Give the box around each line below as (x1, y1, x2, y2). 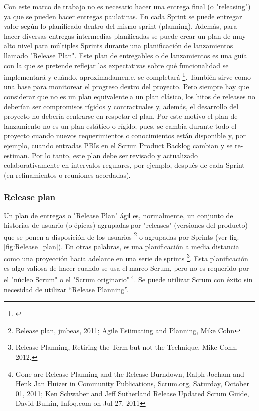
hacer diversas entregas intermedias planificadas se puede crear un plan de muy (4, 30, 246, 41)
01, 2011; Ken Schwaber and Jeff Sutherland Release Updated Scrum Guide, (15, 388, 249, 398)
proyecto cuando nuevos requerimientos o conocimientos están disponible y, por (4, 130, 246, 141)
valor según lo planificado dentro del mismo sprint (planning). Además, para (4, 21, 237, 31)
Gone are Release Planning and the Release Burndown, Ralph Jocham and (15, 368, 244, 379)
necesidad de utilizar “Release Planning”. (4, 284, 129, 294)
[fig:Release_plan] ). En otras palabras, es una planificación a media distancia (4, 241, 239, 251)
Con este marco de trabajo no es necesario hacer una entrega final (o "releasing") (4, 1, 251, 11)
